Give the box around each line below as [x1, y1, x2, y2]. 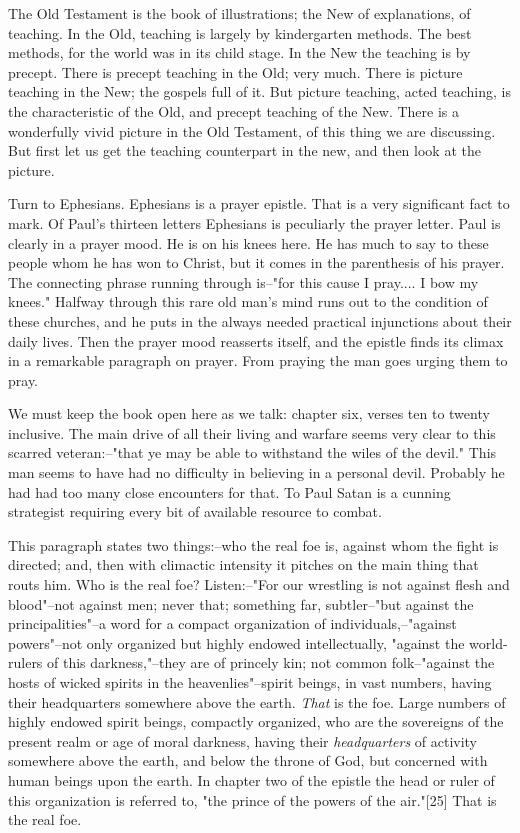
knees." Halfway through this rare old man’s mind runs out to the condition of [8, 291, 488, 312]
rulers [8, 652, 43, 673]
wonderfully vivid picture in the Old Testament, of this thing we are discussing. [8, 120, 496, 141]
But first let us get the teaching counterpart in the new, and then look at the [8, 140, 481, 161]
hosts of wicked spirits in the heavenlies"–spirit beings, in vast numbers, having [8, 672, 492, 692]
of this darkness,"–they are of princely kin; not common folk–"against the [47, 652, 495, 673]
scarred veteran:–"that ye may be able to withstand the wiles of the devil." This [8, 442, 497, 463]
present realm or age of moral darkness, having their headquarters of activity [8, 730, 478, 751]
